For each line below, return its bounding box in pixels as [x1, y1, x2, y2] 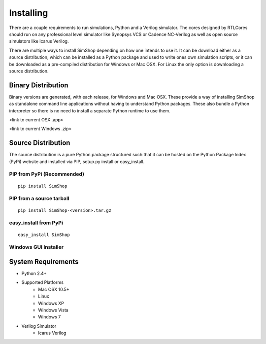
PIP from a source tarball [9, 195, 69, 202]
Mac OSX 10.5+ [38, 286, 70, 292]
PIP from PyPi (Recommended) [9, 171, 85, 177]
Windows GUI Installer [9, 244, 64, 251]
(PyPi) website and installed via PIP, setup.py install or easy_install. [9, 158, 145, 165]
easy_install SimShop [18, 232, 70, 238]
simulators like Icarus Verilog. [9, 38, 69, 44]
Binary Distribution [9, 81, 68, 89]
